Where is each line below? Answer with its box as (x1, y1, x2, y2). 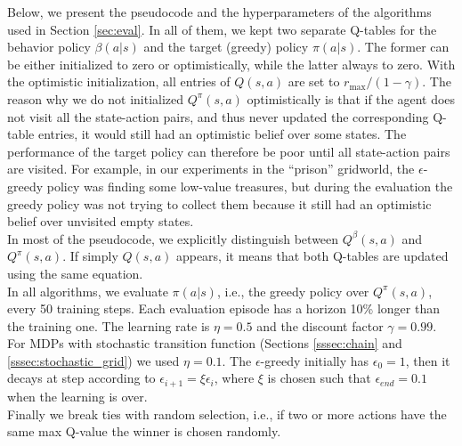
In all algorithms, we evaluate (7, 281, 168, 300)
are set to (288, 72, 340, 91)
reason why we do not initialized (7, 89, 184, 108)
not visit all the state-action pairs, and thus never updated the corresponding (7, 107, 429, 126)
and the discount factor (256, 316, 384, 335)
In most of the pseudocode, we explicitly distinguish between (7, 229, 339, 247)
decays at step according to (7, 369, 156, 387)
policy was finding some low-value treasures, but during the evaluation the (46, 176, 453, 195)
